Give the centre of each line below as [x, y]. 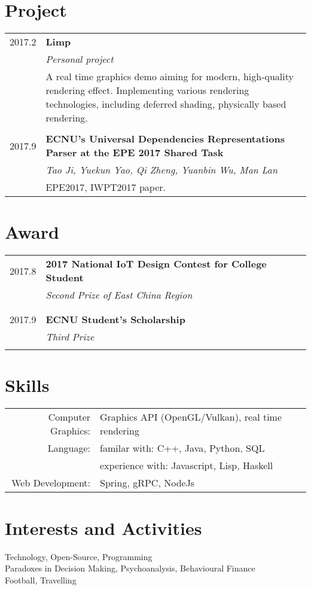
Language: [69, 448]
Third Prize [70, 337]
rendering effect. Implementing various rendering [147, 90]
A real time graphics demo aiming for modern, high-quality [170, 77]
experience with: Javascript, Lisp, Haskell [187, 466]
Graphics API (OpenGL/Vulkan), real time [191, 417]
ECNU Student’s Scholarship [115, 320]
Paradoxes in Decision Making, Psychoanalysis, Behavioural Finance [130, 568]
